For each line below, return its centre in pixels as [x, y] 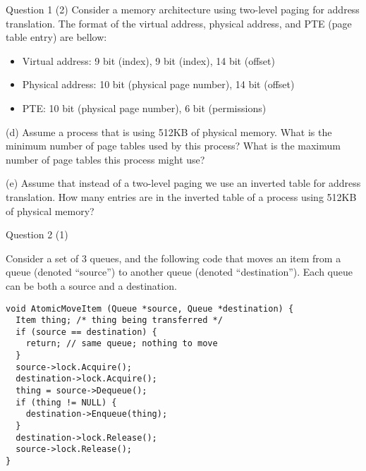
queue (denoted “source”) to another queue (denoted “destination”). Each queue [179, 272]
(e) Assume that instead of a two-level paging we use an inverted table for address [183, 183]
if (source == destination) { [86, 332]
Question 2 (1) [37, 234]
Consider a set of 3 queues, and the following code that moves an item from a [173, 258]
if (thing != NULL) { [66, 402]
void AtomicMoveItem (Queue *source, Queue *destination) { [150, 308]
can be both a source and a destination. [91, 285]
